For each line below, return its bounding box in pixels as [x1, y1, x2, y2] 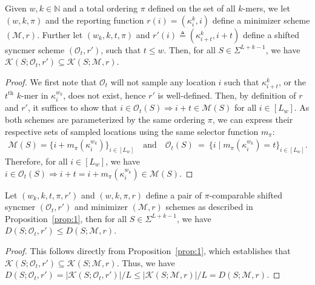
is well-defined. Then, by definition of [157, 88, 296, 101]
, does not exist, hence [63, 88, 146, 101]
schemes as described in [165, 200, 253, 213]
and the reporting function [45, 13, 144, 26]
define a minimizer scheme [212, 13, 310, 26]
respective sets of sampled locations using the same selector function [5, 125, 259, 137]
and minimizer [75, 200, 128, 213]
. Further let [37, 28, 83, 41]
